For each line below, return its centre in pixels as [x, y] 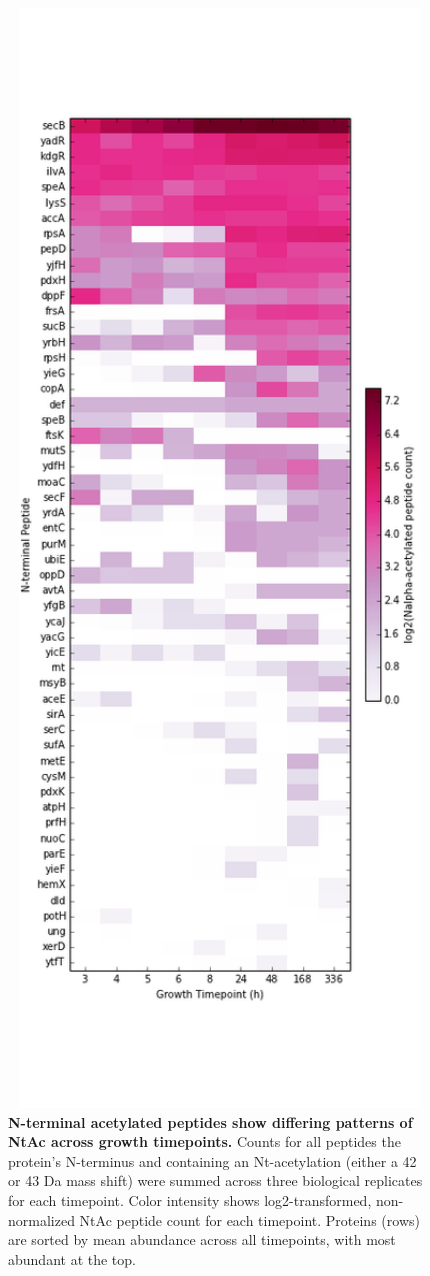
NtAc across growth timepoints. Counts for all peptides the [204, 1141]
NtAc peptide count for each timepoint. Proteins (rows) [249, 1219]
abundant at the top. [72, 1258]
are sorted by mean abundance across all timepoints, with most [202, 1239]
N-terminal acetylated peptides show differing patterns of [210, 1121]
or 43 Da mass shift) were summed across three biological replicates [215, 1180]
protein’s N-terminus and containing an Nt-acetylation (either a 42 [212, 1160]
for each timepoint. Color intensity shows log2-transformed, [190, 1199]
